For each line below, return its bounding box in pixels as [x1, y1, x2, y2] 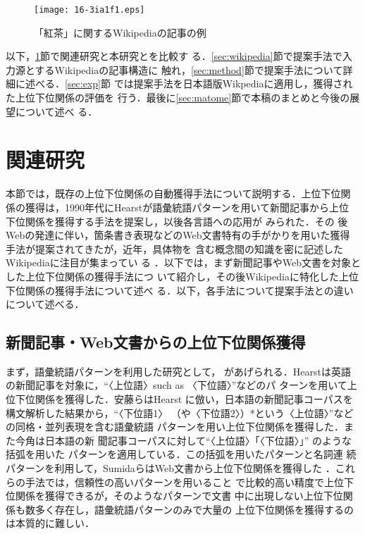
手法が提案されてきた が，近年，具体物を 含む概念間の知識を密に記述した [6, 241, 343, 256]
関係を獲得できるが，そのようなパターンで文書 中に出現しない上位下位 [15, 488, 343, 503]
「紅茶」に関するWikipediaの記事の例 [34, 25, 206, 39]
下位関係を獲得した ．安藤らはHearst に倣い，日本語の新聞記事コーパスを [15, 392, 353, 406]
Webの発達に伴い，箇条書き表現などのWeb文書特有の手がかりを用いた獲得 [6, 228, 350, 242]
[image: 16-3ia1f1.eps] [34, 5, 145, 15]
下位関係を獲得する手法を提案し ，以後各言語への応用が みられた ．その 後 [6, 213, 348, 228]
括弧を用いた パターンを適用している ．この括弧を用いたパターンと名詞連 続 [6, 447, 357, 461]
